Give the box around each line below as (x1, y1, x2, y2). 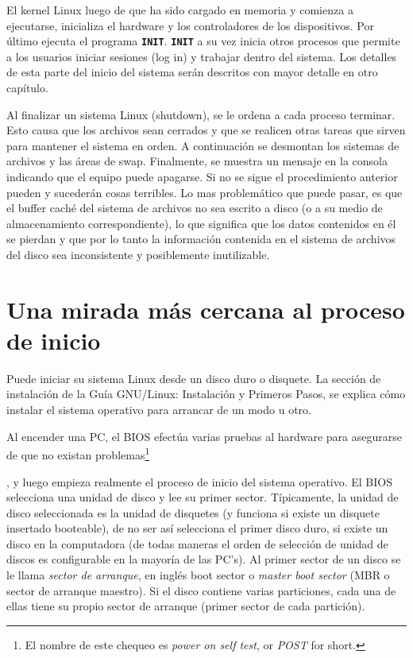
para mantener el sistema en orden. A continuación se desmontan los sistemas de (6, 137, 399, 153)
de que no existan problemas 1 (6, 444, 150, 463)
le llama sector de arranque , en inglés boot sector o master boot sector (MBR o (6, 567, 390, 583)
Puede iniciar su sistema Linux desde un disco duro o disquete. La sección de (6, 370, 381, 386)
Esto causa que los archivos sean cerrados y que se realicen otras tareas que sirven (6, 122, 406, 138)
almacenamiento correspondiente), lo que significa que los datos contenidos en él (6, 215, 396, 231)
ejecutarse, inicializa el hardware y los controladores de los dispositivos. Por (6, 17, 374, 33)
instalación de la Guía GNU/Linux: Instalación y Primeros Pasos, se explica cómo (6, 385, 406, 402)
